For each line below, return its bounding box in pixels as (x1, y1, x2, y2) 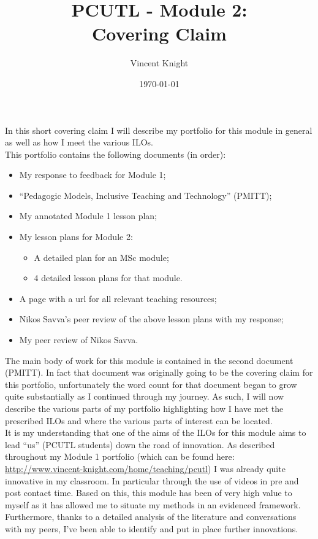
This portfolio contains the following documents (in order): (5, 147, 226, 160)
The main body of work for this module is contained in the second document (5, 354, 293, 366)
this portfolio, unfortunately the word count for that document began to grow (5, 378, 297, 390)
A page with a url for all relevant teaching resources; (19, 292, 217, 304)
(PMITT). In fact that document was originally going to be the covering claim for (5, 366, 313, 379)
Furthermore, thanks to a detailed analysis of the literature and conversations (5, 510, 297, 523)
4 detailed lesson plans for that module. (34, 271, 183, 284)
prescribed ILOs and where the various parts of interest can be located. (5, 414, 273, 427)
